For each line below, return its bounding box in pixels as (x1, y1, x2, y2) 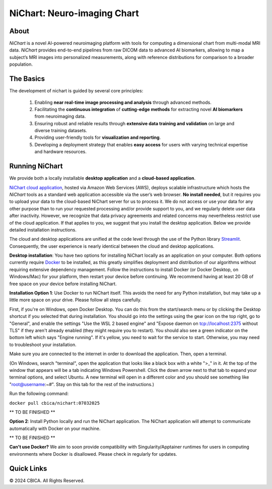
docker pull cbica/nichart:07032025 (9, 400, 100, 406)
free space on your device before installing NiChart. (9, 281, 117, 287)
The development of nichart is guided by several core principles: (9, 88, 144, 94)
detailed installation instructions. (9, 227, 77, 233)
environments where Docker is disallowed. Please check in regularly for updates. (9, 451, 177, 457)
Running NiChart (9, 162, 63, 171)
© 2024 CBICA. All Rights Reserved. (9, 477, 85, 483)
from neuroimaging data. (34, 114, 86, 120)
